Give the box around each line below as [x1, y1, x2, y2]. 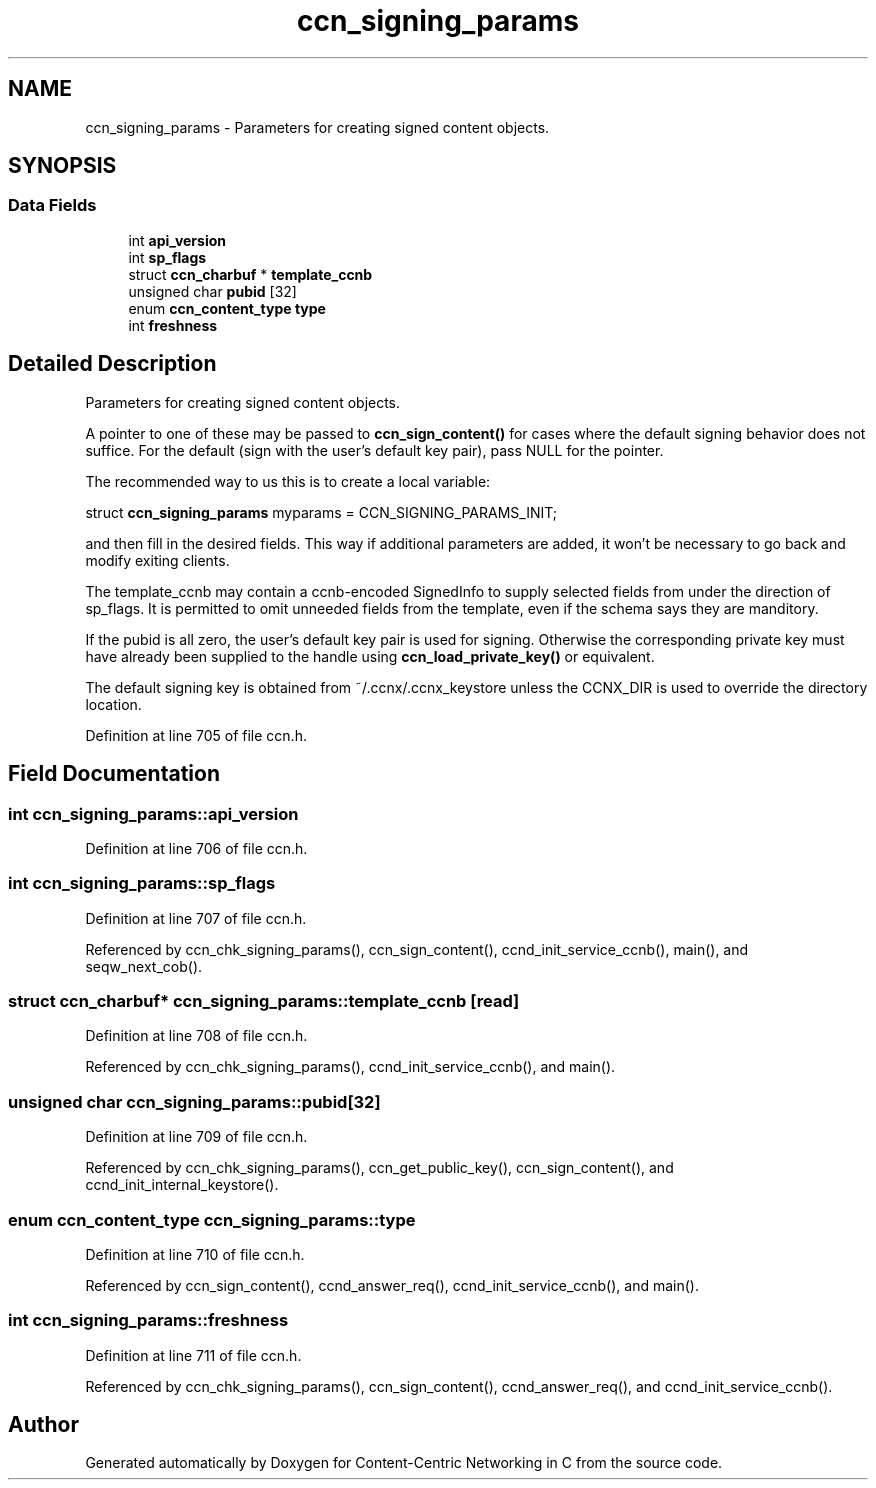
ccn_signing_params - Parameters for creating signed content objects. [85, 118, 550, 136]
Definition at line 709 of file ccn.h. [85, 1128, 308, 1146]
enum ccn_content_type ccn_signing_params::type [8, 1209, 416, 1230]
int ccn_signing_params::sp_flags [8, 873, 276, 894]
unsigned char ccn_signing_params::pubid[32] [8, 1091, 381, 1112]
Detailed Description [8, 351, 217, 377]
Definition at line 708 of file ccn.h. [85, 1027, 308, 1045]
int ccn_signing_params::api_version [8, 803, 299, 824]
